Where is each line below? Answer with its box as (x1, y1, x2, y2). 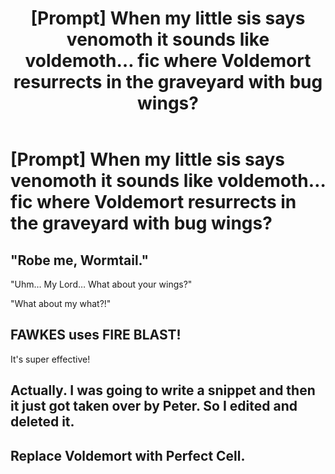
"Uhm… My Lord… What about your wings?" (10, 278, 193, 290)
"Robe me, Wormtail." (10, 252, 150, 269)
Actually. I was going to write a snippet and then (10, 382, 316, 399)
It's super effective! (10, 353, 91, 365)
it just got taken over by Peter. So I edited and (10, 398, 298, 415)
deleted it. (10, 413, 75, 431)
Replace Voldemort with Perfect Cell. (10, 447, 246, 464)
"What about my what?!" (10, 298, 112, 309)
